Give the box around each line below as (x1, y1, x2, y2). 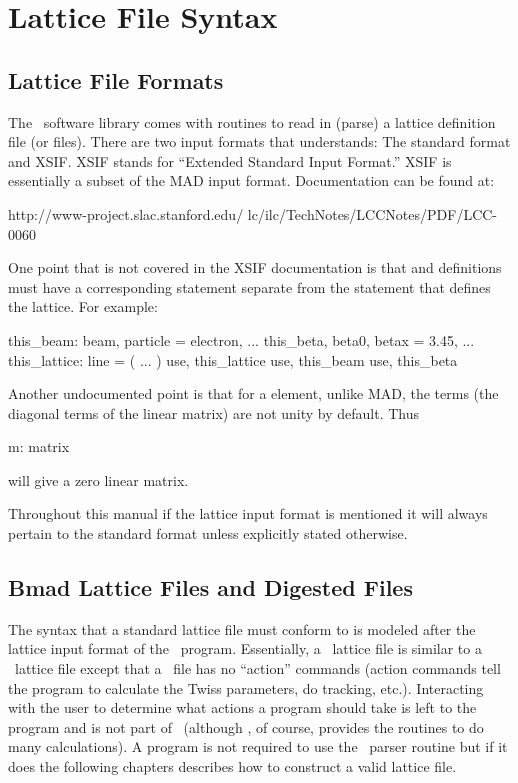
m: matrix (8, 436, 70, 457)
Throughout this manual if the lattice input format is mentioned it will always (8, 503, 488, 524)
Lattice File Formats (8, 64, 224, 95)
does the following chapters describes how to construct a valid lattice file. (8, 756, 457, 777)
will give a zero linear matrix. (8, 469, 189, 490)
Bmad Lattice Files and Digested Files (8, 572, 413, 603)
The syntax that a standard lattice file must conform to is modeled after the (8, 618, 476, 639)
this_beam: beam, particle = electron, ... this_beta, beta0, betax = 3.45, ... (8, 329, 475, 350)
